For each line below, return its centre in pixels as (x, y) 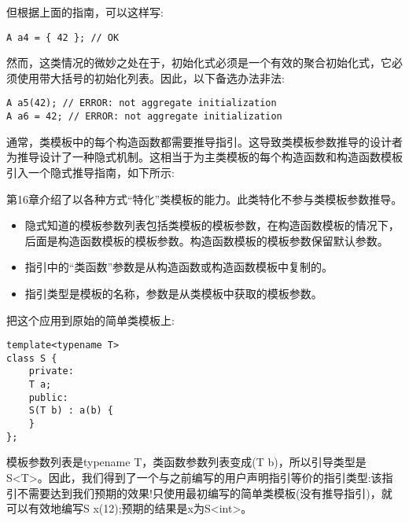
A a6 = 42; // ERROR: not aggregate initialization (144, 117)
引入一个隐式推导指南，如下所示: (90, 172)
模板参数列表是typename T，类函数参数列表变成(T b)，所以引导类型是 (186, 462)
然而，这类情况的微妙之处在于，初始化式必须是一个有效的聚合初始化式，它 (199, 62)
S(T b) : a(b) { (71, 411)
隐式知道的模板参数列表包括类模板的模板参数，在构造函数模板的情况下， (212, 225)
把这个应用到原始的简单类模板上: (90, 320)
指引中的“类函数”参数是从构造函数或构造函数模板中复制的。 (179, 267)
